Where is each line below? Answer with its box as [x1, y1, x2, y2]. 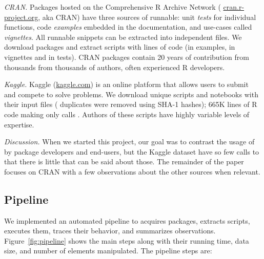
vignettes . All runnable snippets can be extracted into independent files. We [4, 31, 242, 42]
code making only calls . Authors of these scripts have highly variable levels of [4, 109, 250, 119]
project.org [4, 11, 38, 22]
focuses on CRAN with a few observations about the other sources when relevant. [4, 166, 260, 177]
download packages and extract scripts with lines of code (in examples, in [4, 41, 235, 52]
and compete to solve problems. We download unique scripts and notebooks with [4, 89, 258, 99]
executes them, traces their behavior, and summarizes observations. [4, 225, 216, 236]
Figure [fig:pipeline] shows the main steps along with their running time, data [4, 235, 249, 246]
